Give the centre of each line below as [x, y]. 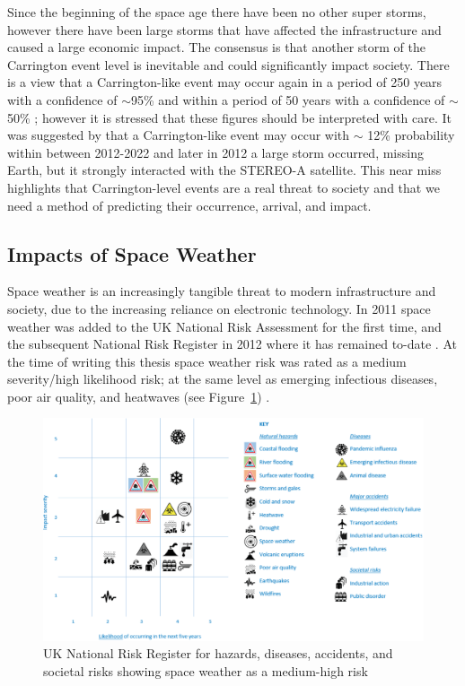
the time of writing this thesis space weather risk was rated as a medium [207, 361]
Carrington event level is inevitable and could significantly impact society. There [228, 64]
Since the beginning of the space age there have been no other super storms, [217, 12]
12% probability [411, 135]
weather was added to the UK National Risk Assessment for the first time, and [224, 326]
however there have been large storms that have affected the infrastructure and [224, 29]
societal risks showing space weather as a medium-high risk [206, 670]
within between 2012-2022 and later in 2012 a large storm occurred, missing [215, 152]
